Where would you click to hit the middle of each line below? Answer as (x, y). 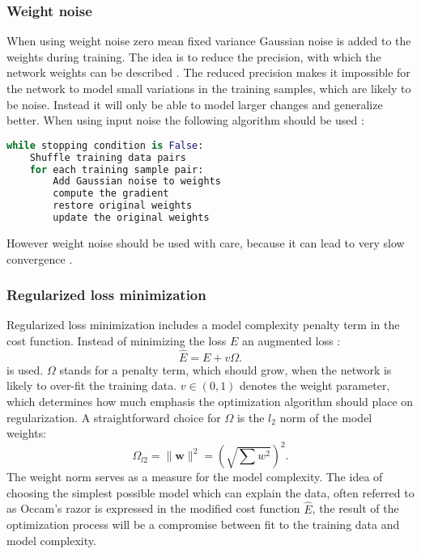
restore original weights (123, 206)
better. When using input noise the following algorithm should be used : (185, 120)
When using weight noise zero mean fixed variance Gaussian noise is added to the (209, 41)
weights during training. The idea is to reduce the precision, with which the (194, 56)
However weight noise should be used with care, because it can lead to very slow (206, 242)
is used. (25, 369)
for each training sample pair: (117, 169)
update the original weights (131, 218)
